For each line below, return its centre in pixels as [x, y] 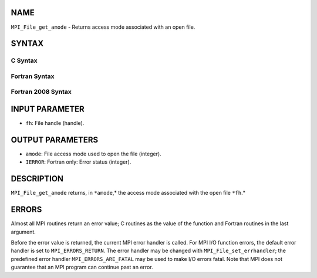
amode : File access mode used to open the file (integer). [93, 154]
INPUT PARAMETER [48, 109]
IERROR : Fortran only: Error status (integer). [78, 162]
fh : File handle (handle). [55, 123]
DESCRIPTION [37, 179]
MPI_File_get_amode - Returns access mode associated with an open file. [103, 27]
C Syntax [24, 60]
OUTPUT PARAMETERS [55, 140]
